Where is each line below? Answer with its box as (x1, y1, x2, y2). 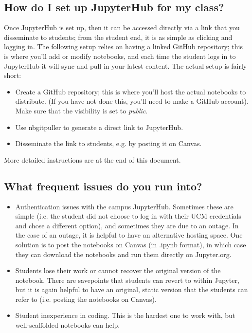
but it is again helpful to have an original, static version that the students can (15, 284, 248, 295)
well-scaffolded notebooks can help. (15, 320, 120, 330)
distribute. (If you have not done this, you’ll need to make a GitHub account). (15, 96, 249, 106)
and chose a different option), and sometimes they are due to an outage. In (15, 220, 239, 230)
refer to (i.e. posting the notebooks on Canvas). (15, 294, 157, 304)
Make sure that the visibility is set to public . (15, 105, 148, 115)
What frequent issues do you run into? (4, 178, 202, 193)
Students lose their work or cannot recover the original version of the (15, 265, 221, 276)
